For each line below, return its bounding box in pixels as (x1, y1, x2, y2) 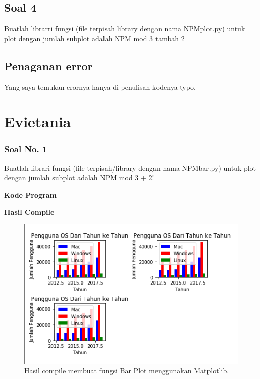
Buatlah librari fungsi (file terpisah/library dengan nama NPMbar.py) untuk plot (4, 162, 256, 173)
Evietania (4, 111, 71, 132)
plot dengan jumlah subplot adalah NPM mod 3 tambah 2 (4, 33, 185, 43)
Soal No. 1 (4, 143, 47, 155)
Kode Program (4, 189, 57, 200)
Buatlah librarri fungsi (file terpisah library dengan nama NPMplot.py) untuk (4, 23, 245, 34)
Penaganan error (4, 58, 93, 73)
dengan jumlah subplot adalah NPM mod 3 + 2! (4, 172, 154, 183)
